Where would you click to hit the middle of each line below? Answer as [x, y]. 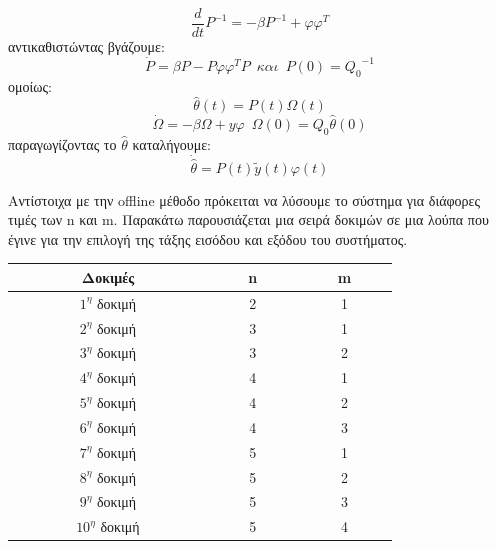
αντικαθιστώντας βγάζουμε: [86, 46]
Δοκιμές [108, 276]
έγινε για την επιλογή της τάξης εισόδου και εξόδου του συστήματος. [208, 238]
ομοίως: [30, 85]
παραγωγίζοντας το [62, 143]
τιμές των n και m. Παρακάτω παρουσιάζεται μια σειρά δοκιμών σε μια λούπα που [248, 219]
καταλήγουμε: [172, 143]
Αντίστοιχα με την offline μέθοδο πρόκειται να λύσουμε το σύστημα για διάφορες [244, 199]
